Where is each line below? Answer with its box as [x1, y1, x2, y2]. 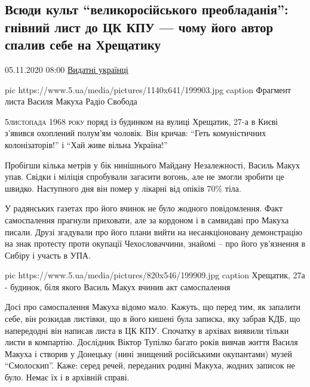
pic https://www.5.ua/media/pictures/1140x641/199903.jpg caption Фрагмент [5, 83, 291, 96]
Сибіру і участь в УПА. [5, 248, 91, 261]
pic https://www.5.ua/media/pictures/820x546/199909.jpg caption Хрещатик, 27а [5, 269, 305, 281]
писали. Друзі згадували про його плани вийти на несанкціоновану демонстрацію [5, 225, 302, 238]
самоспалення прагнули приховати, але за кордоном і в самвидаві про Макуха [5, 213, 289, 226]
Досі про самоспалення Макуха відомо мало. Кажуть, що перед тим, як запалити [5, 300, 300, 313]
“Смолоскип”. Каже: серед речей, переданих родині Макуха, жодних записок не [5, 359, 295, 371]
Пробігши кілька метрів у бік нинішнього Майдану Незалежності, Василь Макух [5, 158, 300, 171]
